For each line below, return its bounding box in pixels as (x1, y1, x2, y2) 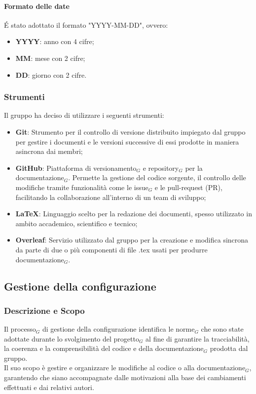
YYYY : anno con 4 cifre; (15, 36, 94, 47)
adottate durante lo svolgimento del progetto (4, 333, 139, 344)
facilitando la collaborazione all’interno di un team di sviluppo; (15, 192, 206, 202)
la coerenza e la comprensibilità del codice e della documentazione (4, 343, 204, 353)
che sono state (201, 324, 244, 334)
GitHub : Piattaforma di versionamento (15, 162, 137, 173)
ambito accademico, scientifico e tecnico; (15, 218, 138, 228)
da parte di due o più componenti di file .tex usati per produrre (15, 244, 208, 254)
